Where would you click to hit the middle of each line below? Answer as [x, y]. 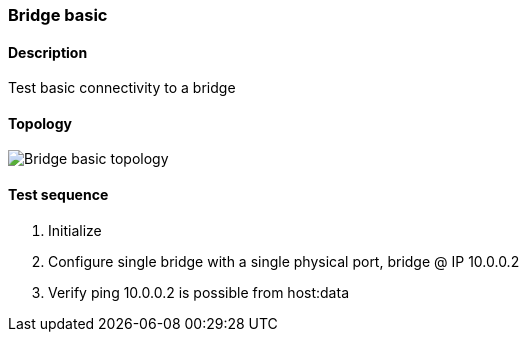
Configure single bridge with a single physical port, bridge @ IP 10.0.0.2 [284, 261]
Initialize [75, 230]
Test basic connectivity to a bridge [122, 88]
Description [48, 52]
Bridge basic [58, 15]
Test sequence [58, 195]
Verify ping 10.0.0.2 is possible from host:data [198, 292]
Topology [40, 123]
